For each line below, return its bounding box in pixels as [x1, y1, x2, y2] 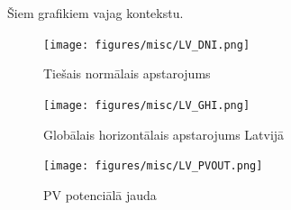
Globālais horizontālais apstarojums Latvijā [43, 124, 285, 143]
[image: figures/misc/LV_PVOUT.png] [43, 160, 263, 173]
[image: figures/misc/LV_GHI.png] [43, 98, 250, 112]
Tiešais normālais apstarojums [43, 64, 211, 83]
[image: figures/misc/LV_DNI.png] [43, 38, 250, 51]
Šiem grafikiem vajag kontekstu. [7, 4, 184, 22]
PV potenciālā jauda [43, 185, 157, 204]
